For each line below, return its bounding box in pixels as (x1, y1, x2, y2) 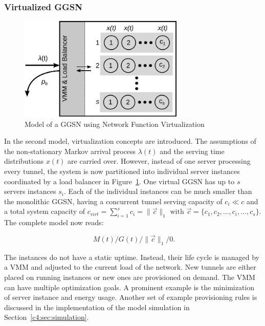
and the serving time (160, 145, 225, 156)
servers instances (4, 186, 56, 197)
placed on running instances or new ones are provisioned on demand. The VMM (4, 272, 255, 282)
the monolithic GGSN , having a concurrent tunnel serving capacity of (4, 195, 223, 206)
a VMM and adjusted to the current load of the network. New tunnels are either (4, 262, 256, 272)
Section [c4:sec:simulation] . (4, 312, 89, 322)
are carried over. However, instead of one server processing (68, 156, 251, 166)
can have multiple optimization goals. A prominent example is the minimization (4, 281, 255, 292)
